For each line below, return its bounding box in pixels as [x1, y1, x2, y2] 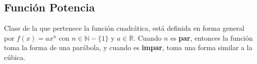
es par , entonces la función [170, 32, 253, 43]
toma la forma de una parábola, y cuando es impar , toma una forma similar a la [4, 42, 253, 53]
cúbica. [4, 52, 25, 62]
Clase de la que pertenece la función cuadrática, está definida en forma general [4, 23, 245, 33]
